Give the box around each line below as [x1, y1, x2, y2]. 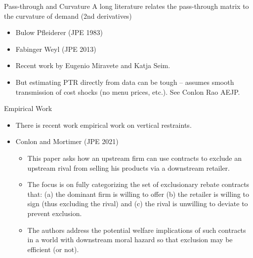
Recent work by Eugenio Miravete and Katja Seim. [15, 60, 170, 71]
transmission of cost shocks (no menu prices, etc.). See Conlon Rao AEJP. [15, 86, 240, 97]
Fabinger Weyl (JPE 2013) [15, 43, 96, 54]
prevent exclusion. [27, 208, 82, 218]
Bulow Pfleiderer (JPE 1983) [15, 27, 103, 37]
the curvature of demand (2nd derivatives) [4, 10, 132, 21]
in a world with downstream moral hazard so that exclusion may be [27, 234, 233, 245]
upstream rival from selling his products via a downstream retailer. [27, 162, 230, 173]
